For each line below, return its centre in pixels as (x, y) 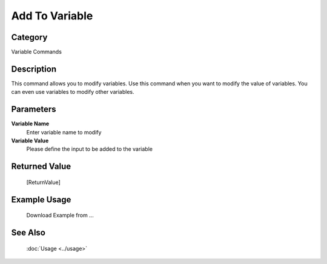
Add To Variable (52, 16)
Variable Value (30, 141)
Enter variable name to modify (64, 132)
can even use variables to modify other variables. (73, 92)
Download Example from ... (60, 216)
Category (29, 37)
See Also (28, 233)
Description (34, 69)
